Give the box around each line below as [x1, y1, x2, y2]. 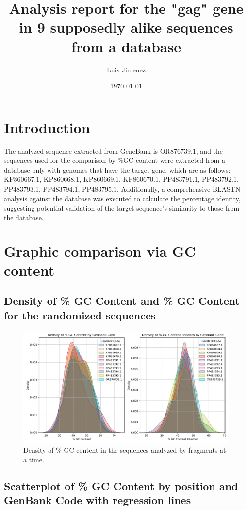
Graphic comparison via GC [4, 241, 196, 261]
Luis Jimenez [107, 64, 146, 74]
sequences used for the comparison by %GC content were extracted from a [4, 155, 225, 165]
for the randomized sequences [4, 307, 156, 322]
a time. [23, 454, 44, 464]
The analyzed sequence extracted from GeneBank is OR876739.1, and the [4, 145, 223, 156]
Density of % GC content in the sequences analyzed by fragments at [23, 445, 226, 455]
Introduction [4, 117, 90, 137]
